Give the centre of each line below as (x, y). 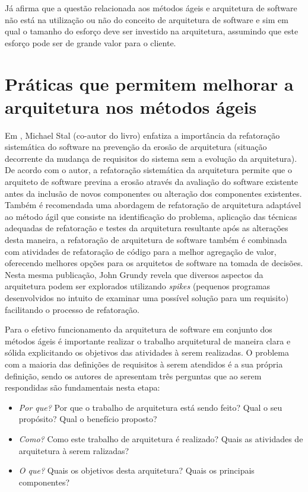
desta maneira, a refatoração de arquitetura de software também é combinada (146, 240)
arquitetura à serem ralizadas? (74, 450)
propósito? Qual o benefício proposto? (88, 419)
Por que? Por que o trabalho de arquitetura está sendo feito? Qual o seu (150, 407)
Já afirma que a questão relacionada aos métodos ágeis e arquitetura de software (151, 8)
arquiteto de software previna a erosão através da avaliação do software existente (152, 182)
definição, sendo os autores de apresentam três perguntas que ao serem (133, 376)
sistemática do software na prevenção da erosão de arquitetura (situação (136, 147)
